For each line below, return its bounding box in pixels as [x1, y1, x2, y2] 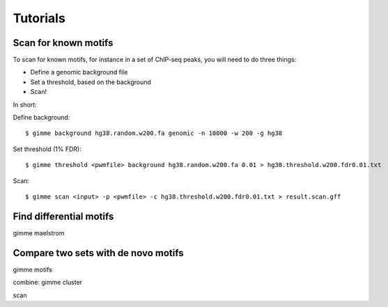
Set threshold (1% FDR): [13, 145, 82, 153]
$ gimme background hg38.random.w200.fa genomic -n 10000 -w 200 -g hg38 [25, 129, 283, 137]
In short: [13, 100, 38, 109]
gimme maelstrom [13, 228, 65, 237]
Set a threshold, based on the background [30, 77, 151, 86]
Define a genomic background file [30, 68, 128, 77]
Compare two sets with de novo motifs [13, 247, 184, 259]
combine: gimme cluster [13, 278, 83, 287]
